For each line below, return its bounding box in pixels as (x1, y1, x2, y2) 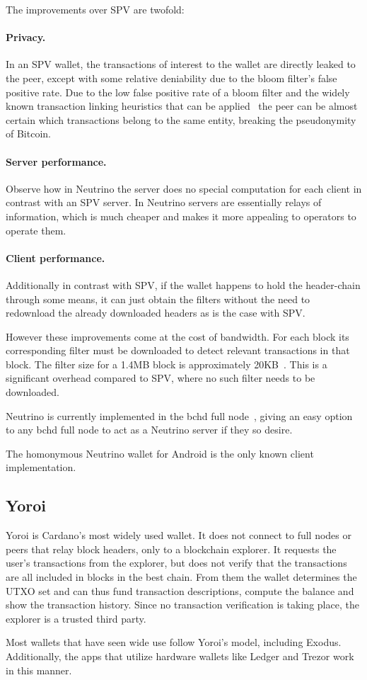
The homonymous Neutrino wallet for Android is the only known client (6, 446, 314, 460)
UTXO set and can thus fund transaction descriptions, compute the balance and (6, 583, 354, 598)
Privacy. (6, 30, 46, 45)
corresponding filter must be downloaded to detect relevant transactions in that (6, 343, 350, 358)
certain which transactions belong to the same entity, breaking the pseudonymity (6, 112, 356, 127)
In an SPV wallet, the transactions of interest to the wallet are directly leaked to (6, 57, 356, 72)
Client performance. (6, 250, 105, 265)
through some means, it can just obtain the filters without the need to (6, 291, 310, 306)
